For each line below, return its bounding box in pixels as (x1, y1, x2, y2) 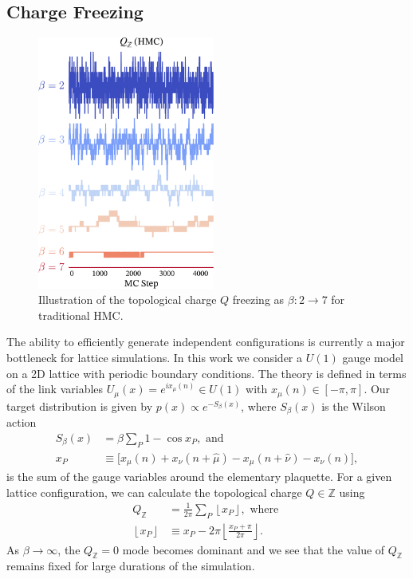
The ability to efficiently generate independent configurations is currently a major (6, 333, 405, 350)
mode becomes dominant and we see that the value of (122, 541, 385, 557)
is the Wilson (321, 397, 386, 414)
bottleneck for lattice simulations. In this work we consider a (6, 349, 303, 365)
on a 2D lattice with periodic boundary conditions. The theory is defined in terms (6, 364, 407, 381)
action (6, 414, 37, 431)
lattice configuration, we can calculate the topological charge (6, 483, 302, 500)
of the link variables (6, 380, 104, 397)
